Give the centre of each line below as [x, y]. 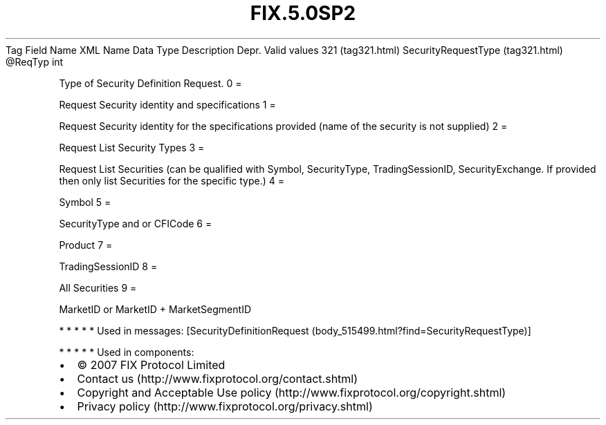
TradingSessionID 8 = [108, 266]
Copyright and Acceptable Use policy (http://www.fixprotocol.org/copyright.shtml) [292, 392]
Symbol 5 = [85, 202]
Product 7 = [86, 245]
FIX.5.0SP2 [303, 13]
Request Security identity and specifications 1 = [167, 104]
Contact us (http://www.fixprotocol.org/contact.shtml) [218, 378]
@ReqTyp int [35, 62]
